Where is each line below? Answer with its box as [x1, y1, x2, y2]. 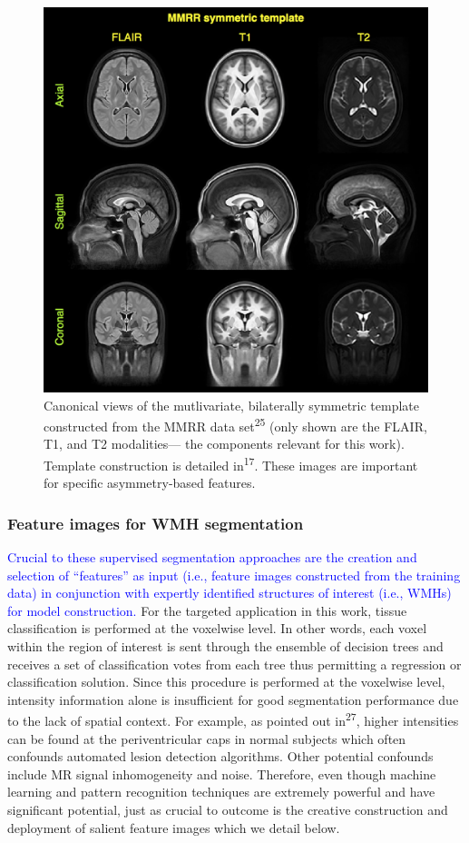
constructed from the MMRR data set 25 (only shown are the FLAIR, [44, 414, 427, 435]
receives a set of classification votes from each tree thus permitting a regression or [7, 654, 462, 673]
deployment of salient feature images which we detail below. [7, 818, 340, 837]
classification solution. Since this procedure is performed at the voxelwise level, [7, 672, 445, 691]
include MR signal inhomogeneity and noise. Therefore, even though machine [7, 764, 436, 783]
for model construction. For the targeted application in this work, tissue [7, 600, 407, 620]
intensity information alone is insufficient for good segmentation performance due [7, 689, 459, 709]
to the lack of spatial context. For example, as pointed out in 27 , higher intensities [7, 709, 459, 730]
